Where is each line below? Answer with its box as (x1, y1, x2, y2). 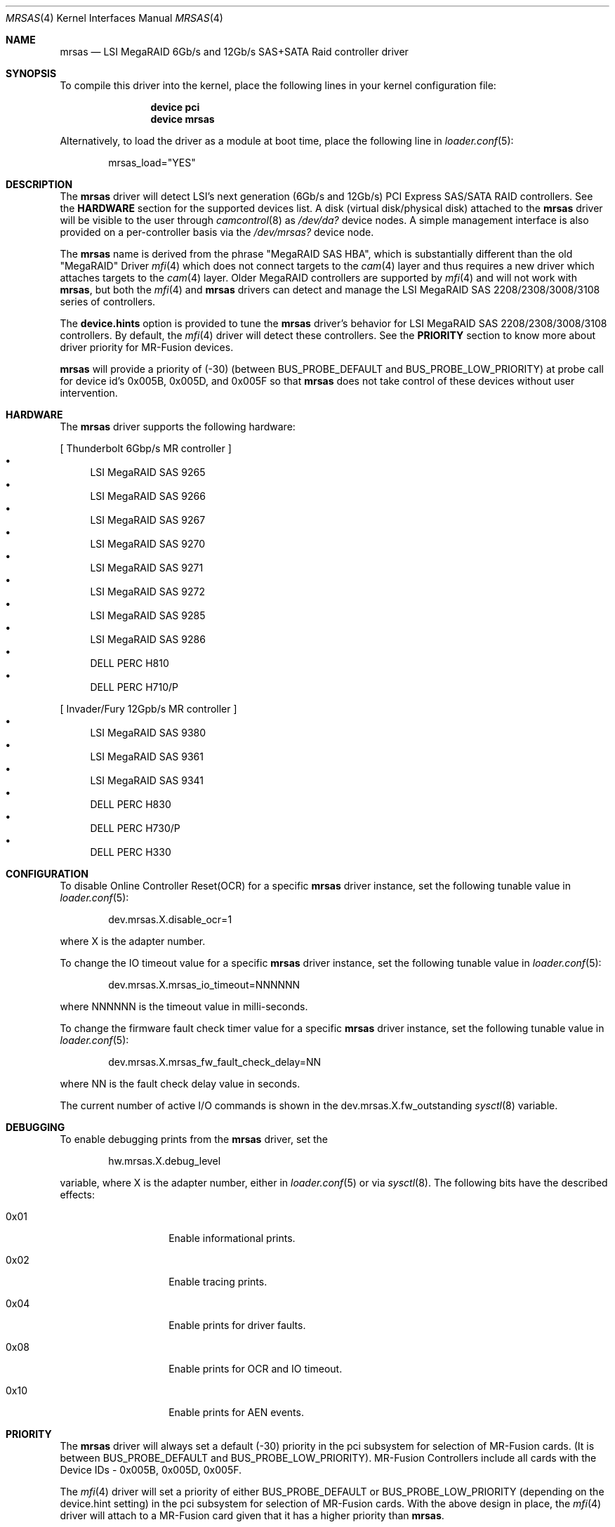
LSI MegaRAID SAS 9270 (90, 538, 206, 550)
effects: (60, 1189, 95, 1201)
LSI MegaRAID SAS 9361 (90, 751, 204, 762)
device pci (150, 101, 200, 113)
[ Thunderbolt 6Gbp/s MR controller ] (60, 442, 232, 454)
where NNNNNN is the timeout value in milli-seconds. (60, 1000, 308, 1012)
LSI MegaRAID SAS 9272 (90, 586, 205, 597)
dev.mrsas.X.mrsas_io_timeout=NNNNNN (108, 979, 300, 991)
